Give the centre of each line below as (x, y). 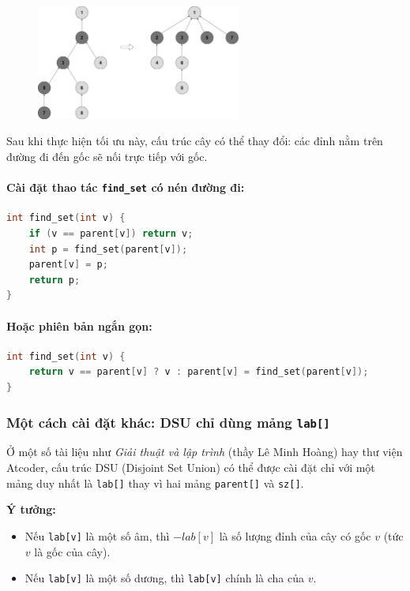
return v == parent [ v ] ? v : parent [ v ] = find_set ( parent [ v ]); (199, 372)
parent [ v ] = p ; (68, 265)
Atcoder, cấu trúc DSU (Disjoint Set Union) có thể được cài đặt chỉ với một (191, 467)
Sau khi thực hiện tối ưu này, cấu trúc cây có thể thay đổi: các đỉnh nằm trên (195, 141)
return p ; (55, 280)
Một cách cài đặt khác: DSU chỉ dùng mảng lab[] (168, 422)
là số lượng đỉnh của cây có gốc (295, 535)
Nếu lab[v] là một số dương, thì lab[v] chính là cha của (164, 578)
